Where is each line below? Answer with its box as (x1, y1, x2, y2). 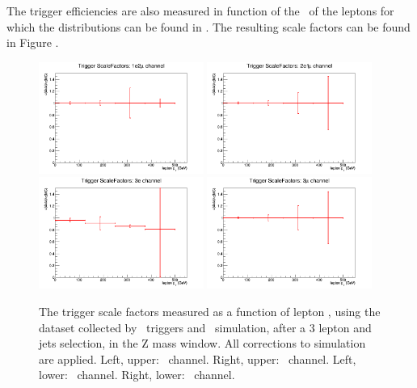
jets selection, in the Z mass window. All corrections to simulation (39, 335, 366, 352)
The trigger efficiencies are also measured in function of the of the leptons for (6, 2, 394, 19)
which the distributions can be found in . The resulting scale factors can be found (6, 18, 411, 35)
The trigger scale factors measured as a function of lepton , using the (39, 303, 381, 319)
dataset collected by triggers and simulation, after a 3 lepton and (39, 318, 372, 335)
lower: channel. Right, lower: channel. (39, 366, 235, 383)
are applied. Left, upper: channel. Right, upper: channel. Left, (39, 350, 356, 367)
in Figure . (6, 34, 59, 51)
